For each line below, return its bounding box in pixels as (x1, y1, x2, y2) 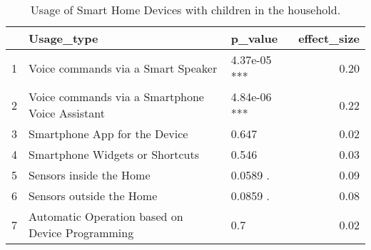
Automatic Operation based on (29, 208, 183, 224)
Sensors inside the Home (29, 167, 151, 183)
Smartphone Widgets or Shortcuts (29, 146, 200, 162)
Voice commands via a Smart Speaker (29, 59, 218, 76)
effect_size (298, 30, 360, 46)
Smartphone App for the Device (29, 125, 188, 142)
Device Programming (29, 224, 134, 241)
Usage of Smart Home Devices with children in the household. (30, 1, 341, 18)
